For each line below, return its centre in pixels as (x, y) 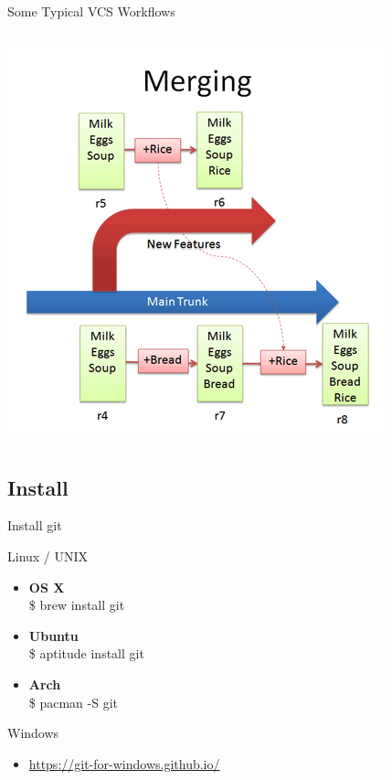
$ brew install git (77, 605)
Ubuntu (53, 635)
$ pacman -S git (74, 702)
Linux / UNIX (48, 556)
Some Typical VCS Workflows (91, 11)
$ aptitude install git (86, 653)
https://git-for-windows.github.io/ (124, 763)
